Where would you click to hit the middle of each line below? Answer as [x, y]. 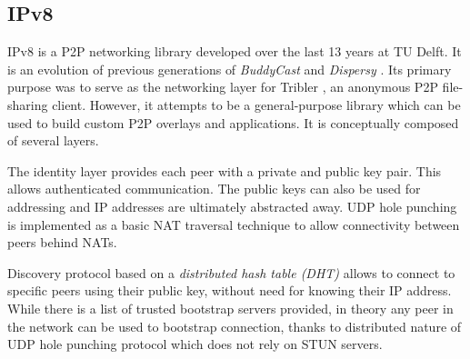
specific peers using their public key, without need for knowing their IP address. [230, 290]
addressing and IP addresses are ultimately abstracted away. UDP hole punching [232, 206]
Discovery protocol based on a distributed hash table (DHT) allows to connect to [231, 272]
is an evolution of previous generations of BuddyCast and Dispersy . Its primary [230, 69]
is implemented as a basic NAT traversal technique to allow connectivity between [234, 224]
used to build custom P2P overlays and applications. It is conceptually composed [233, 122]
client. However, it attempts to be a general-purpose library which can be [256, 104]
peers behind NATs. [62, 242]
